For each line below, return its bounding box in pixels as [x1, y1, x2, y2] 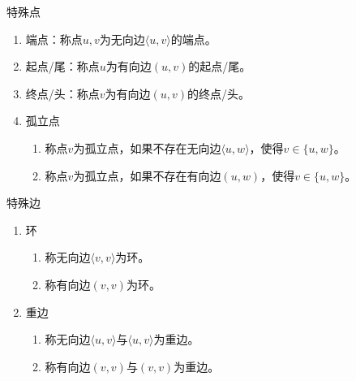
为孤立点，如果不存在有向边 [73, 167, 221, 184]
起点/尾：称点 [25, 58, 100, 75]
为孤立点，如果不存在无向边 [73, 139, 221, 156]
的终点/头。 [187, 84, 251, 102]
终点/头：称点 [25, 84, 100, 102]
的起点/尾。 [188, 58, 251, 75]
